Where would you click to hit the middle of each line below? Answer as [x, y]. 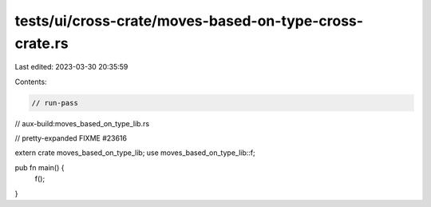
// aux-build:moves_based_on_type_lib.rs [82, 123]
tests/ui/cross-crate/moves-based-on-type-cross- [189, 21]
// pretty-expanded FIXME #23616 [71, 138]
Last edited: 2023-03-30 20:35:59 [71, 67]
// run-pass [55, 103]
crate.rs [42, 43]
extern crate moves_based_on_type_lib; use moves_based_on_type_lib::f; [135, 153]
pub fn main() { [40, 167]
